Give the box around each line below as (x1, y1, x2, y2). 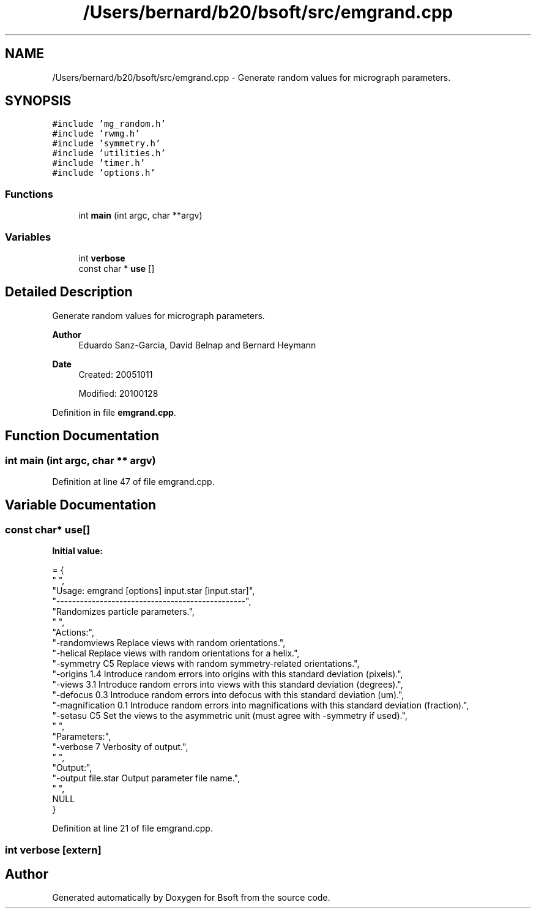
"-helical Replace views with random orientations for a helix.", (52, 648, 300, 659)
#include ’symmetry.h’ (52, 138, 161, 149)
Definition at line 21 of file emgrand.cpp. (52, 823, 213, 834)
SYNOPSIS (5, 93, 72, 109)
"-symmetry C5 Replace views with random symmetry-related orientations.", (52, 658, 360, 669)
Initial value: (52, 546, 103, 557)
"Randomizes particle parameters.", (52, 606, 195, 617)
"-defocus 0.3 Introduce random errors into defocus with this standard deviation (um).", (52, 689, 404, 701)
